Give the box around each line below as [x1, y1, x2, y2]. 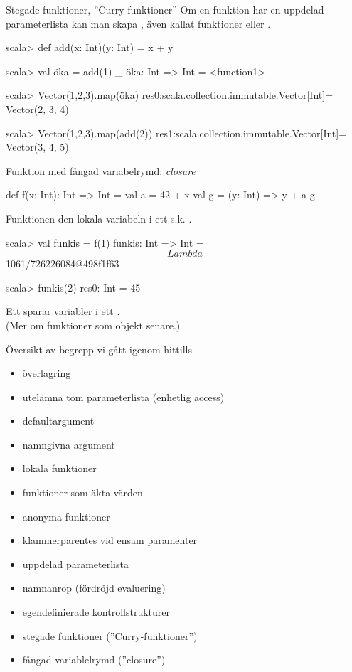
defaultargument [22, 413, 95, 428]
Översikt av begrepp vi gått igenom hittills [6, 341, 192, 356]
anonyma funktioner [22, 508, 110, 523]
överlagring [22, 366, 71, 380]
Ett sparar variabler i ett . [6, 304, 120, 319]
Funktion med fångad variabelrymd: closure [6, 163, 196, 178]
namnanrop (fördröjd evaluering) [22, 580, 166, 595]
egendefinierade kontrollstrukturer [22, 604, 170, 619]
